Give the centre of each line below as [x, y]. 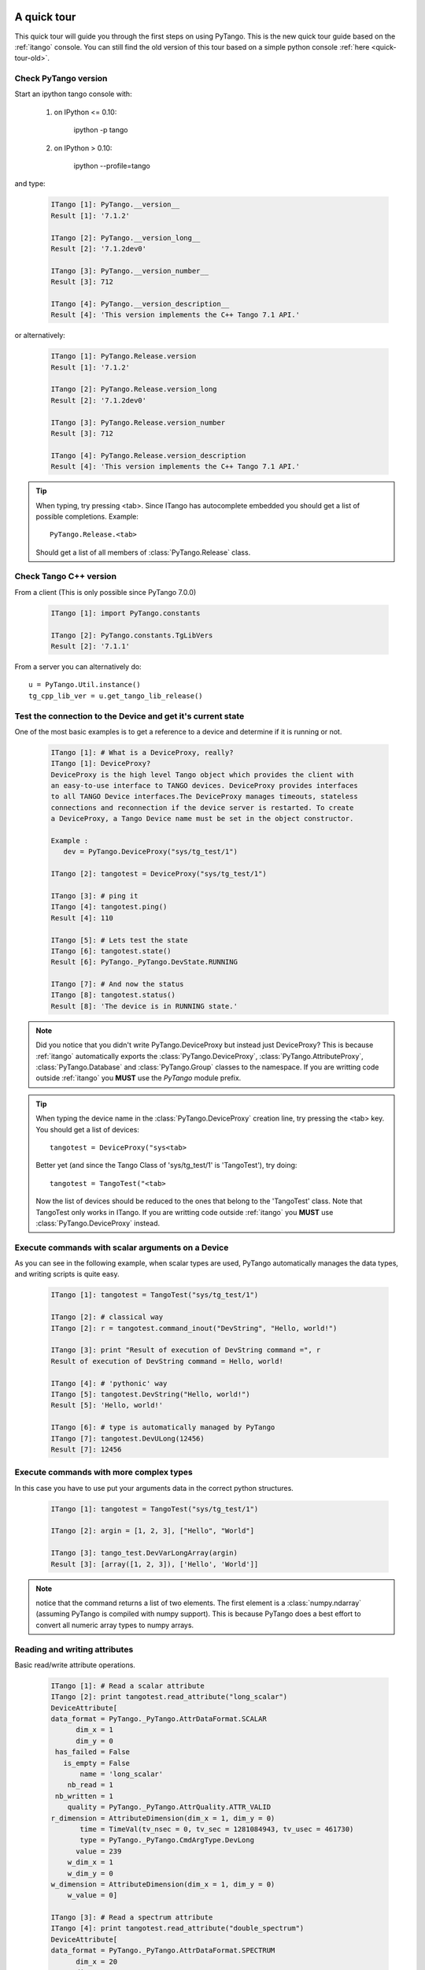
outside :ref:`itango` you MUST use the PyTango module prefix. [139, 1078]
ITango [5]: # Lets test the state [119, 940]
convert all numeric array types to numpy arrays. [115, 1625]
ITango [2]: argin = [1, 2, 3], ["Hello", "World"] [153, 1531]
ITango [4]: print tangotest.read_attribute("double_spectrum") [177, 1928]
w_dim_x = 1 [91, 1862]
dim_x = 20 [97, 1961]
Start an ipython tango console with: [74, 94]
